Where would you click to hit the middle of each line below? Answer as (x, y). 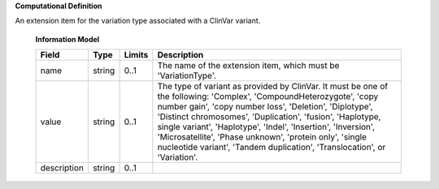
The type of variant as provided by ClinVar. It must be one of (273, 87)
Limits (136, 55)
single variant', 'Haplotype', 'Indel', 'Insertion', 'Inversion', (266, 127)
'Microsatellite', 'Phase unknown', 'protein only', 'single (262, 137)
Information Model (67, 39)
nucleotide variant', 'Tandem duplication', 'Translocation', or (272, 148)
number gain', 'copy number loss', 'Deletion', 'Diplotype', (265, 107)
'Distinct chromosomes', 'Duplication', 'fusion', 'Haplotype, (269, 117)
